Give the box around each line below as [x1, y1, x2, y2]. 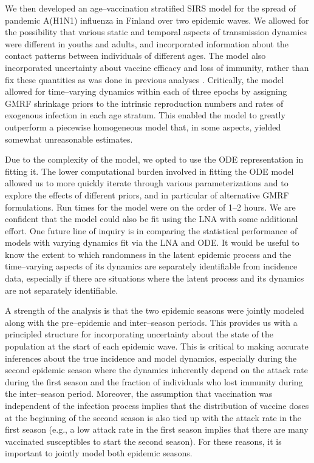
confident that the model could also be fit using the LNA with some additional [5, 212, 298, 225]
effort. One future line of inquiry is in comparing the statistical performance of [5, 224, 298, 237]
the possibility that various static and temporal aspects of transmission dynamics [5, 25, 307, 38]
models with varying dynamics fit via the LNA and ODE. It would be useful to [5, 236, 299, 249]
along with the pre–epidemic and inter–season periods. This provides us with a [5, 316, 298, 328]
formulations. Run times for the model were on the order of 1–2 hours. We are [5, 200, 296, 213]
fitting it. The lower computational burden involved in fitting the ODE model [5, 164, 294, 177]
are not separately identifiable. [5, 283, 118, 296]
